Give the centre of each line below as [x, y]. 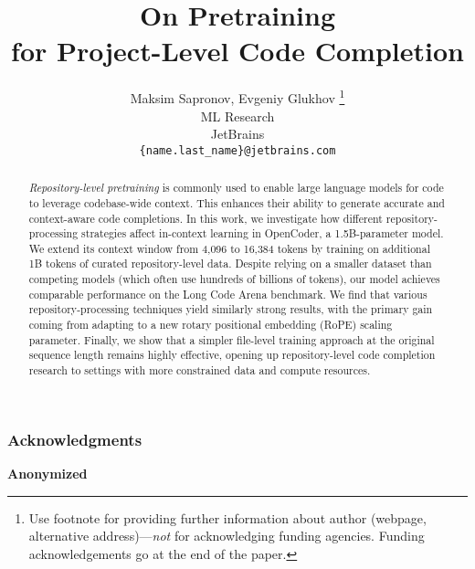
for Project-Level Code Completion [237, 51]
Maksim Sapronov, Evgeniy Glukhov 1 [237, 96]
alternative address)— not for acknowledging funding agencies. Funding [227, 536]
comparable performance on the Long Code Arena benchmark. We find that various [228, 294]
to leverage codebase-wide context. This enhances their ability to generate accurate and [237, 202]
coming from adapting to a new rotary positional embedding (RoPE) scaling [211, 325]
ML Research [237, 116]
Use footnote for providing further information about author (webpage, [227, 517]
